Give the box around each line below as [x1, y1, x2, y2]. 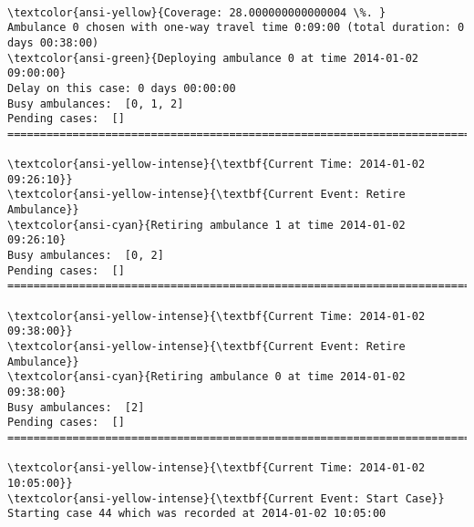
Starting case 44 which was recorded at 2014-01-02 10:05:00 [7, 507, 386, 521]
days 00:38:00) [7, 36, 99, 49]
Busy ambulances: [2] [7, 400, 145, 414]
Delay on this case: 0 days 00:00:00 [7, 81, 236, 95]
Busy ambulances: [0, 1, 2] [7, 97, 184, 110]
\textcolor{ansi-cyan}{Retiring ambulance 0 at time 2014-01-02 [7, 370, 406, 384]
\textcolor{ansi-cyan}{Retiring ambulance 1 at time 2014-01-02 [7, 218, 406, 232]
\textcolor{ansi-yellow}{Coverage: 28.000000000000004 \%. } [7, 5, 386, 19]
